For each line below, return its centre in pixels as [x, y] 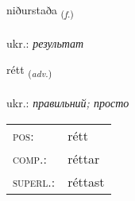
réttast [86, 181]
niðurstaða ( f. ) [40, 11]
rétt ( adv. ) [29, 71]
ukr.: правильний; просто [68, 103]
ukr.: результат [45, 43]
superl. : [34, 181]
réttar [84, 158]
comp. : [30, 158]
